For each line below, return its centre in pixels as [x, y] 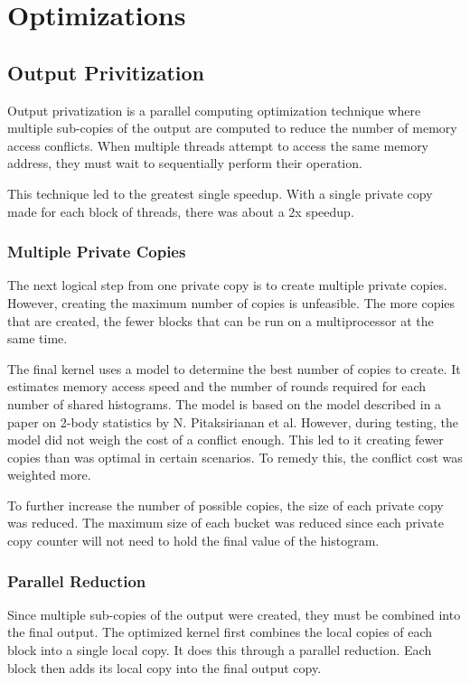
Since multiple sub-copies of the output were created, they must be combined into [234, 614]
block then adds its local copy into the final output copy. [164, 667]
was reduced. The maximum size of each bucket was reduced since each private [226, 523]
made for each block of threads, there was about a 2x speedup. [181, 211]
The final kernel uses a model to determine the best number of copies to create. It [234, 368]
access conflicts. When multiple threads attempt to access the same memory [218, 145]
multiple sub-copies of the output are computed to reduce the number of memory [232, 128]
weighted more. [49, 475]
